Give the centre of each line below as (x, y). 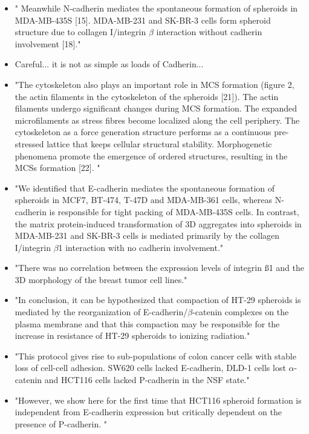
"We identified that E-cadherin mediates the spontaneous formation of (145, 188)
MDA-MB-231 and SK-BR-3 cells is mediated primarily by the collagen (147, 235)
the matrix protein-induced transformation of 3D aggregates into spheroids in (158, 223)
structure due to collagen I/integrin (80, 32)
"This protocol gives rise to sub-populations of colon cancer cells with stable (155, 356)
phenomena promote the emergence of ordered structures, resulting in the (151, 155)
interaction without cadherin (209, 32)
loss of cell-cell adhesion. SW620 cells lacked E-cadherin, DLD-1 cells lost (150, 368)
